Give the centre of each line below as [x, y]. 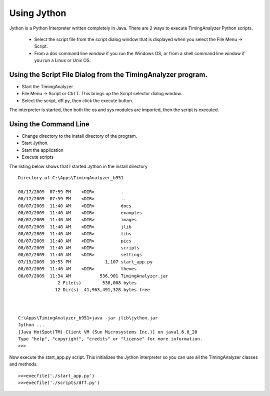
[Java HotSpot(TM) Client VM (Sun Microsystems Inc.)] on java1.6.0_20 [108, 332]
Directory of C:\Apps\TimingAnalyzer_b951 [71, 178]
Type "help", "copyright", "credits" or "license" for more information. [110, 339]
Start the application [42, 150]
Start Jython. [35, 143]
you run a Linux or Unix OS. [62, 61]
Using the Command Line [49, 124]
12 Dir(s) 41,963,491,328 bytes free [102, 290]
